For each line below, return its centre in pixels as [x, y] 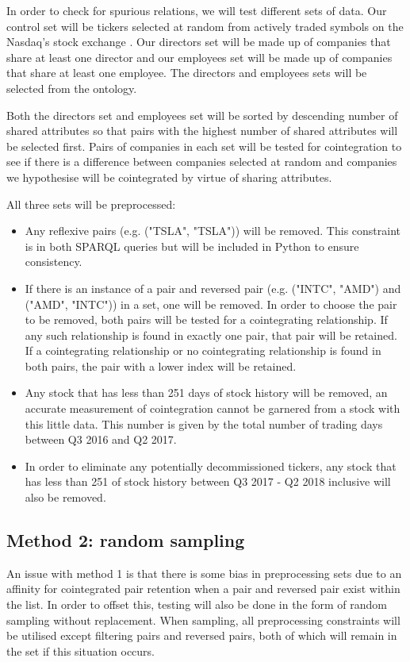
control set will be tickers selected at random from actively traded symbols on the [205, 26]
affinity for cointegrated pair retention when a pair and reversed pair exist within [203, 589]
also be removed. [65, 497]
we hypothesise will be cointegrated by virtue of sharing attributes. [169, 177]
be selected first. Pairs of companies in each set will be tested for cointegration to [204, 146]
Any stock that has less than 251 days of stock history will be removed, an [206, 393]
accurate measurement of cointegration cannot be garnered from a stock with [213, 408]
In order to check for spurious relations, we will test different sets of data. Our [197, 10]
